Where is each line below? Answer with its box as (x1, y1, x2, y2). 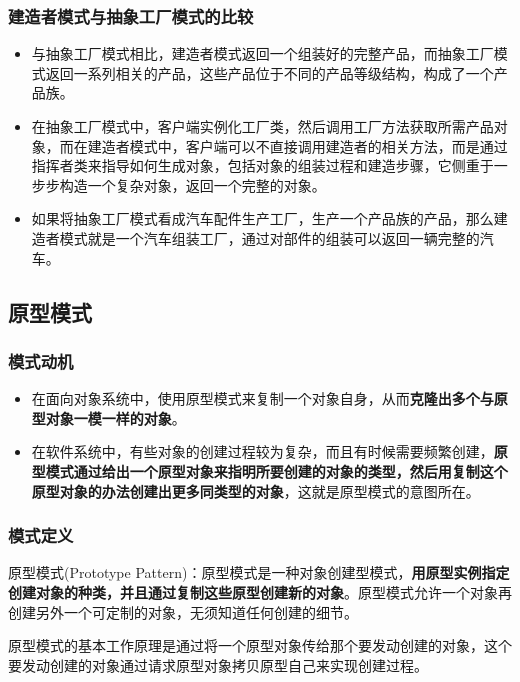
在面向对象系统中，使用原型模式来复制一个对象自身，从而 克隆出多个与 (31, 388, 494, 409)
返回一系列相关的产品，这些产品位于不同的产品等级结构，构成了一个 (45, 62, 494, 83)
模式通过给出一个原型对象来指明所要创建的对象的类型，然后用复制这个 (45, 460, 508, 481)
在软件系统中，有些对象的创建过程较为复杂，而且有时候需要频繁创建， (31, 441, 494, 462)
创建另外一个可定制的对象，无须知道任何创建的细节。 (8, 601, 358, 622)
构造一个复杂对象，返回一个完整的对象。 (59, 174, 326, 195)
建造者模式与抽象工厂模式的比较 (8, 3, 254, 28)
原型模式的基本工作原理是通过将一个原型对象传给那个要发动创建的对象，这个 (8, 635, 512, 656)
